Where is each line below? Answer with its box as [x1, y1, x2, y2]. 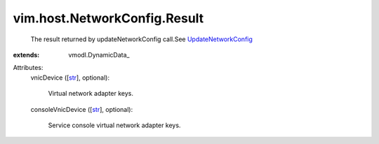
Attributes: [13, 64, 44, 72]
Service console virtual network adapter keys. [48, 121, 181, 129]
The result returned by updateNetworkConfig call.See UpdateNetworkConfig [30, 35, 253, 43]
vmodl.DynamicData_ [68, 50, 130, 59]
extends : [13, 50, 40, 59]
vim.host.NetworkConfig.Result [13, 10, 204, 26]
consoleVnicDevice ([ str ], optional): [30, 105, 133, 113]
